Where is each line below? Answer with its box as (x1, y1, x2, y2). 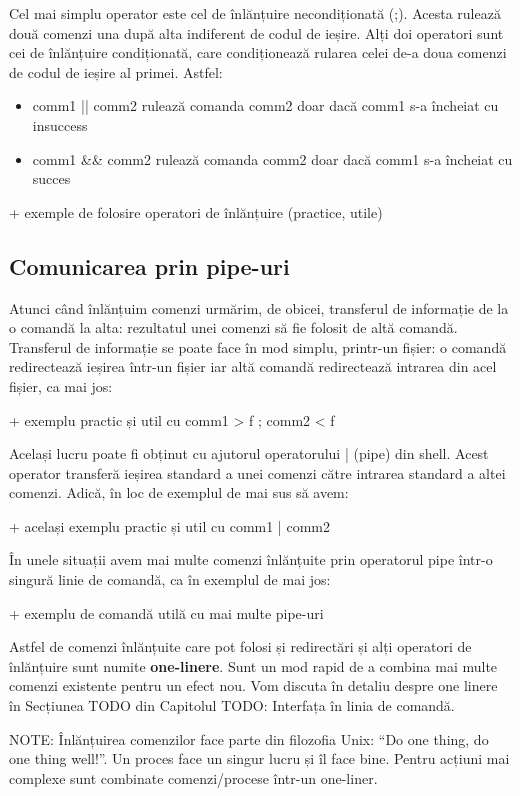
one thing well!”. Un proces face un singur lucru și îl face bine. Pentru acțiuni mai (9, 748, 510, 769)
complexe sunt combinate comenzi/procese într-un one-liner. (9, 767, 378, 788)
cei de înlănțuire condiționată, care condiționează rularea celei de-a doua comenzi (9, 42, 507, 63)
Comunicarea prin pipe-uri (9, 250, 290, 281)
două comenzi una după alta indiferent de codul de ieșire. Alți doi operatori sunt (9, 22, 504, 43)
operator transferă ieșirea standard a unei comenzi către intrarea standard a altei (9, 462, 506, 483)
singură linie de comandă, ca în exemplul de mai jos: (9, 569, 331, 590)
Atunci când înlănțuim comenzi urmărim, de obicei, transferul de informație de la (9, 297, 509, 318)
